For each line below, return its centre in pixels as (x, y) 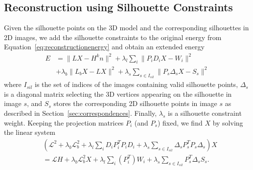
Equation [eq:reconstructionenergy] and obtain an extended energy (104, 47)
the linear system (30, 132)
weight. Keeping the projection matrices (64, 122)
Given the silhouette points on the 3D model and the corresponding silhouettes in (126, 28)
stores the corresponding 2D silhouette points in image (135, 103)
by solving (228, 122)
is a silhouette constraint (205, 113)
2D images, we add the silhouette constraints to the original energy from (113, 37)
